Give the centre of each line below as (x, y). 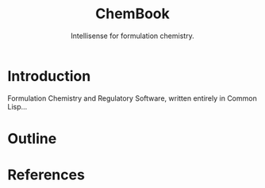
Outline (32, 138)
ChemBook (132, 14)
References (46, 175)
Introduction (49, 76)
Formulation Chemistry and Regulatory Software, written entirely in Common (132, 98)
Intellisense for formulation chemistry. (132, 36)
